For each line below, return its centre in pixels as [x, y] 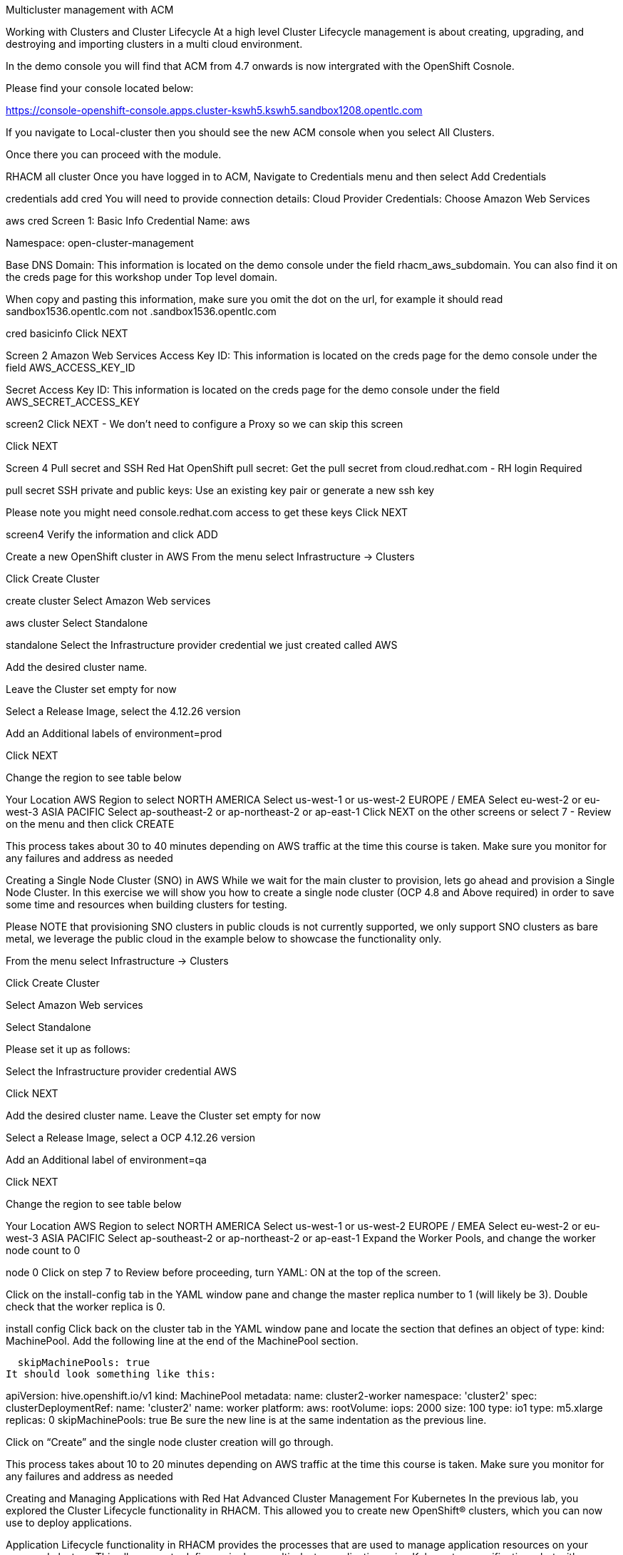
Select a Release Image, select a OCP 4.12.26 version [131, 1138]
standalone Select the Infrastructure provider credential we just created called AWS [202, 645]
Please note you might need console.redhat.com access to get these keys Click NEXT [207, 512]
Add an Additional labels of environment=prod [114, 733]
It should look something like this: [111, 1374]
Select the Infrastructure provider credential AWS [121, 1071]
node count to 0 [43, 1250]
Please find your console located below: [100, 88]
